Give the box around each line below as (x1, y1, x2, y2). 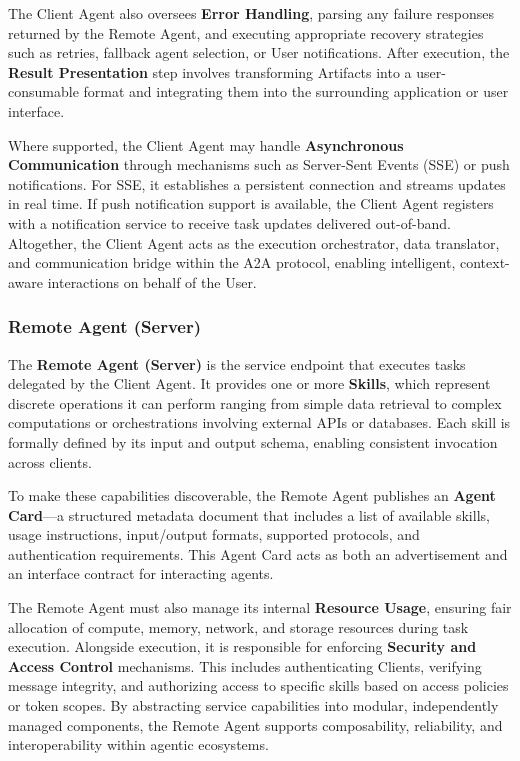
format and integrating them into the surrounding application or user (83, 81, 509, 102)
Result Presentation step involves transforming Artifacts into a (8, 61, 412, 82)
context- (460, 252, 510, 273)
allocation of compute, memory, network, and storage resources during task (8, 616, 469, 637)
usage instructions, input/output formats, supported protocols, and (8, 524, 420, 545)
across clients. (8, 451, 92, 472)
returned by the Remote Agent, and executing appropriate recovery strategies (8, 22, 484, 43)
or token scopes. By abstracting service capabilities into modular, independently (8, 695, 499, 716)
